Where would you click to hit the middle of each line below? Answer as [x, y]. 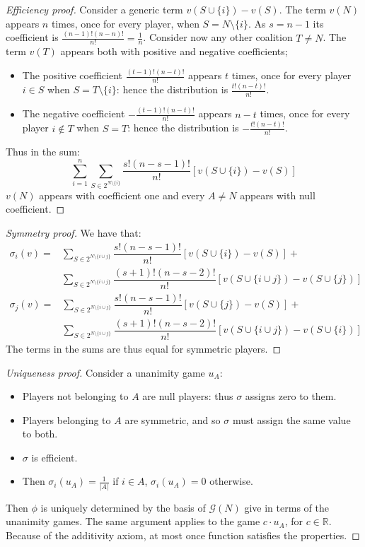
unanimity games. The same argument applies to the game [133, 521]
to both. [40, 434]
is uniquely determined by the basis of [123, 507]
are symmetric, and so [173, 419]
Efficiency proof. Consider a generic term [94, 9]
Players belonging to [66, 419]
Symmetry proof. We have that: [74, 232]
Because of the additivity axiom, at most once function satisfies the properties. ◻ [183, 535]
